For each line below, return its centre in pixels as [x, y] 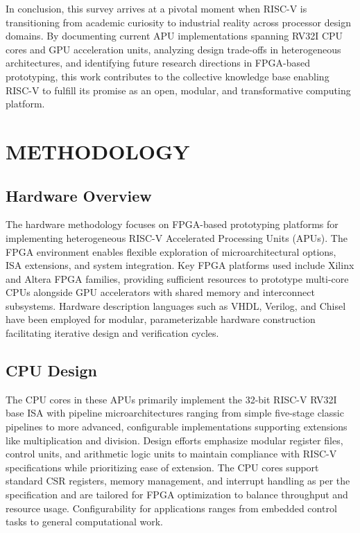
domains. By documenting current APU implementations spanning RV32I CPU [174, 36]
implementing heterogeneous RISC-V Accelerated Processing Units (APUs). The [177, 237]
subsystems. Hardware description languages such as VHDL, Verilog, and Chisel [176, 305]
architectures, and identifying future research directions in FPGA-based [158, 63]
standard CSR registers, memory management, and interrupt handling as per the [178, 481]
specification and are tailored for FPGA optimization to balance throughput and [177, 495]
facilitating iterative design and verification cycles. [112, 333]
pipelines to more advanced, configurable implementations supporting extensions [177, 427]
